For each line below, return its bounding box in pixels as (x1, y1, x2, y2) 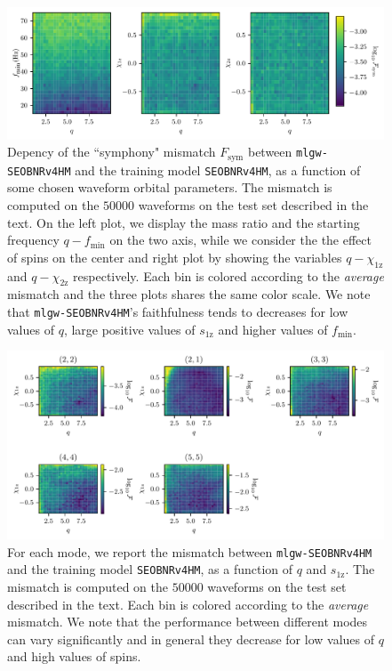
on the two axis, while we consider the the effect (109, 230, 372, 249)
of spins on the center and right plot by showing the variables (7, 247, 342, 266)
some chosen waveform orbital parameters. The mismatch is (7, 178, 332, 197)
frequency (7, 230, 60, 249)
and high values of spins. (7, 647, 141, 666)
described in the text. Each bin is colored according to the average (7, 594, 369, 613)
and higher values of (218, 319, 328, 338)
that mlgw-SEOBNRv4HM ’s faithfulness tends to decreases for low (7, 302, 348, 320)
